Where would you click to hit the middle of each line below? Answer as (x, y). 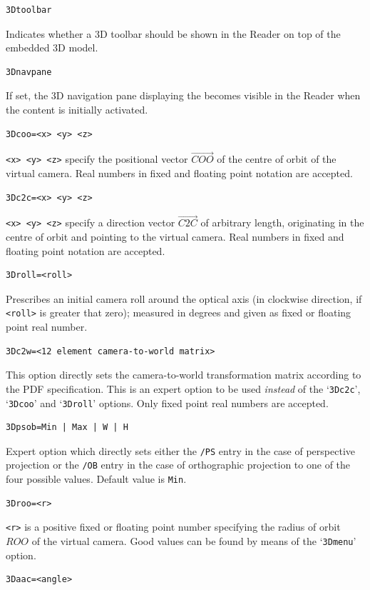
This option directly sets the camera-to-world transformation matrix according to (184, 375)
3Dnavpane (29, 72)
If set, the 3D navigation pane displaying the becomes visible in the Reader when (183, 95)
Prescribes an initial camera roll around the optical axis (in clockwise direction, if (184, 298)
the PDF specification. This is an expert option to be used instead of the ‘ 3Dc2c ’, (183, 388)
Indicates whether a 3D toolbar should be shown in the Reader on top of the (173, 33)
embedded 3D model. (52, 47)
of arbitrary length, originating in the (282, 222)
